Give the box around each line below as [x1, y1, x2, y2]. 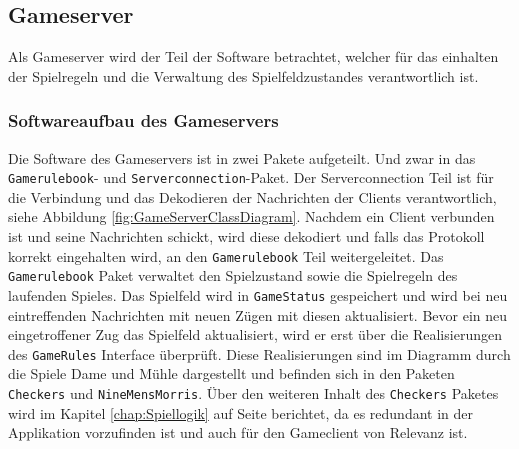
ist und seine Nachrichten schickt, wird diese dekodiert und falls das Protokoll [8, 226, 485, 247]
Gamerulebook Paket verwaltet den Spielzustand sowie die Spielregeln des [8, 265, 458, 286]
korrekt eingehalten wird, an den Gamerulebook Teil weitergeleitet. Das [8, 245, 444, 266]
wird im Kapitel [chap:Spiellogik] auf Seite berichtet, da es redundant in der [8, 402, 474, 423]
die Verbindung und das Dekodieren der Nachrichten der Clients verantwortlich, [8, 186, 497, 207]
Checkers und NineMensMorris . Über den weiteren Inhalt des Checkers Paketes [8, 383, 499, 404]
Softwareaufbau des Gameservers [8, 108, 279, 133]
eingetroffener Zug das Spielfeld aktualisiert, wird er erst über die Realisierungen [8, 324, 502, 345]
